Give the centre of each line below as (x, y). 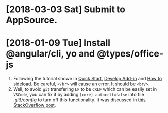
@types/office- (130, 54)
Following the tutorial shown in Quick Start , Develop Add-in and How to (88, 79)
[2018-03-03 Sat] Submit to (66, 9)
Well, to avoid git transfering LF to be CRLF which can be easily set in (85, 89)
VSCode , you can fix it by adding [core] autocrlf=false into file (78, 95)
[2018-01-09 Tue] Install (58, 43)
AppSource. (32, 20)
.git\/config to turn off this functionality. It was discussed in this (79, 100)
